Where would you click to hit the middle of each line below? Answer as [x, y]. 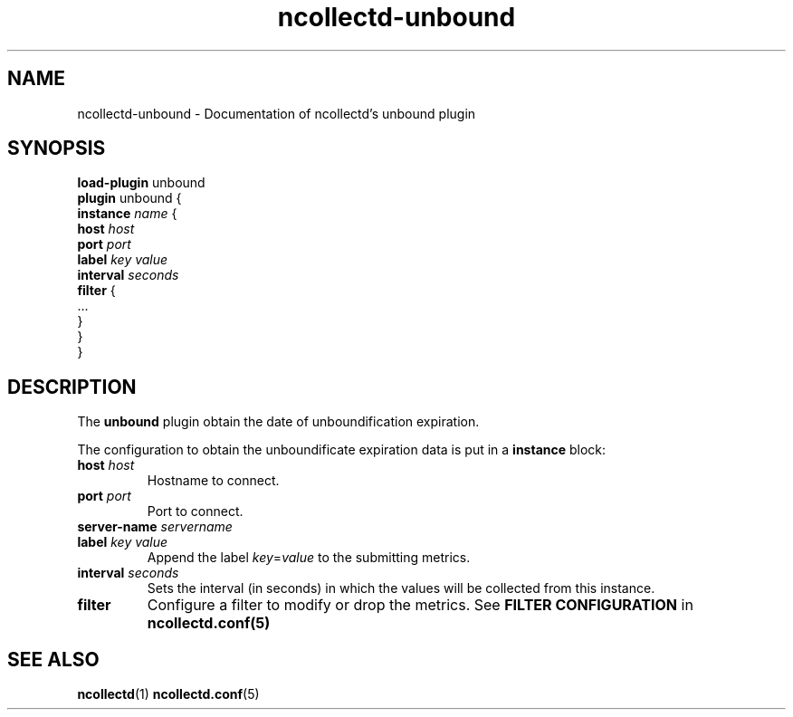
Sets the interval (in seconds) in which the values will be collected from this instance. [401, 588]
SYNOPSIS [57, 148]
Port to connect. [195, 511]
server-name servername [155, 527]
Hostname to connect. [213, 481]
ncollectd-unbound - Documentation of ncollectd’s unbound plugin [277, 113]
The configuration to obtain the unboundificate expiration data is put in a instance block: [342, 450]
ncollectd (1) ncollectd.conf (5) [168, 694]
